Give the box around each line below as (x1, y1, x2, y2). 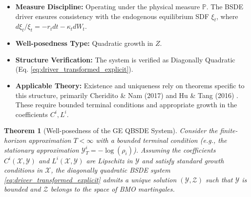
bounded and (4, 184, 41, 194)
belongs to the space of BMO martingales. (50, 184, 175, 194)
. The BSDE (206, 1, 243, 11)
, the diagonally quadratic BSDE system (51, 165, 170, 175)
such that (206, 174, 233, 184)
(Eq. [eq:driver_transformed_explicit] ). (15, 64, 133, 74)
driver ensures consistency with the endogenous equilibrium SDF (15, 11, 209, 21)
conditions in (4, 165, 43, 175)
